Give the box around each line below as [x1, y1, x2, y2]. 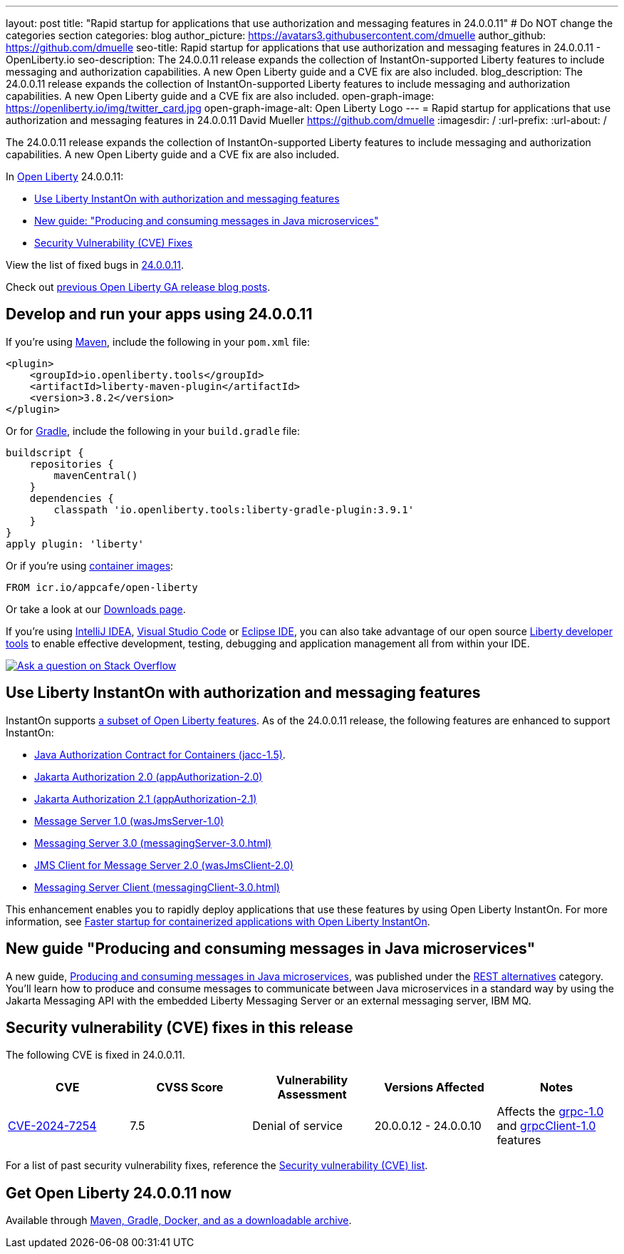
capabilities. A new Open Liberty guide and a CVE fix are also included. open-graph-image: [6, 90, 435, 102]
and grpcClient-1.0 [496, 1119, 596, 1134]
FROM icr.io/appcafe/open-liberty [6, 581, 198, 593]
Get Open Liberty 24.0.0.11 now [6, 1183, 232, 1202]
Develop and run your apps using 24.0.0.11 [6, 305, 313, 324]
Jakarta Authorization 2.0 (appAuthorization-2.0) [34, 770, 263, 783]
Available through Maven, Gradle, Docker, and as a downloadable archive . [6, 1214, 352, 1227]
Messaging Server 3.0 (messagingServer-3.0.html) [34, 836, 272, 849]
